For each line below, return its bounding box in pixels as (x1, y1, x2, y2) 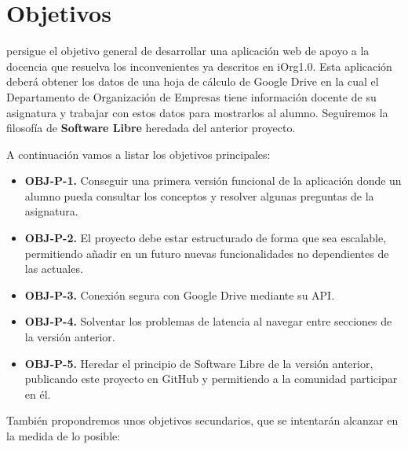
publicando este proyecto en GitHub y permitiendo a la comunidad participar (24, 370, 398, 387)
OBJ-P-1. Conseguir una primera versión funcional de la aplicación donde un (24, 172, 402, 189)
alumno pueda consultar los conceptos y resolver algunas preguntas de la (24, 187, 374, 204)
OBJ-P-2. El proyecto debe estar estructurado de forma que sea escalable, (24, 230, 387, 246)
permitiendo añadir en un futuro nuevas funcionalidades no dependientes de (24, 245, 389, 261)
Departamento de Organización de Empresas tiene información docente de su (6, 88, 377, 105)
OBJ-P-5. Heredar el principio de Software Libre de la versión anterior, (24, 355, 373, 371)
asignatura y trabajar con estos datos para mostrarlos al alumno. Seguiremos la (6, 104, 388, 120)
